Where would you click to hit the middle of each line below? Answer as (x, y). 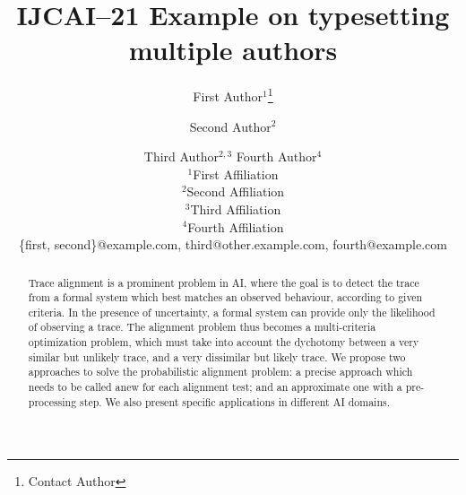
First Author (228, 96)
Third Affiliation (236, 208)
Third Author (181, 156)
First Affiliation (236, 174)
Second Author (230, 126)
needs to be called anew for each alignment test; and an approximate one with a (215, 387)
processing (52, 401)
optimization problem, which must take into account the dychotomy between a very (224, 342)
